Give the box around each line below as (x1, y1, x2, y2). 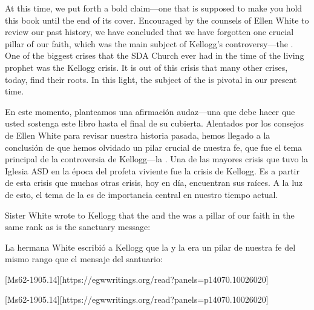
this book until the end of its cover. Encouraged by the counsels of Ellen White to (5, 13, 309, 26)
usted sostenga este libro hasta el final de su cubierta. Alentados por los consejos (5, 117, 304, 130)
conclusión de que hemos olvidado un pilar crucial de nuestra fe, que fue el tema (5, 140, 303, 153)
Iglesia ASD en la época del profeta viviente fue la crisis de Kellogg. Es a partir (5, 164, 299, 177)
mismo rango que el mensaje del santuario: (5, 252, 163, 265)
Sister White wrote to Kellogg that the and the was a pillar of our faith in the (5, 208, 295, 221)
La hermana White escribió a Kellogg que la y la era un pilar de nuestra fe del (5, 240, 296, 253)
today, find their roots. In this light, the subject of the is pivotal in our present (5, 73, 297, 85)
